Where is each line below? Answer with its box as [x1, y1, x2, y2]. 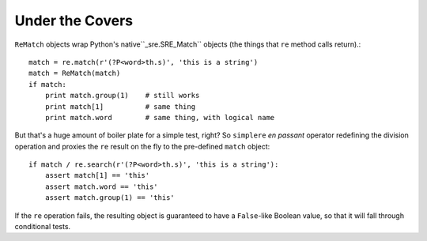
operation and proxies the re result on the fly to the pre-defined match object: [14, 141, 270, 151]
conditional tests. [14, 222, 71, 232]
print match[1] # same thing [44, 102, 196, 111]
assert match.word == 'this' [44, 182, 158, 191]
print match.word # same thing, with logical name [44, 113, 275, 122]
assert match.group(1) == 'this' [44, 194, 176, 202]
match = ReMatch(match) [28, 69, 121, 78]
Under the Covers [14, 12, 134, 29]
